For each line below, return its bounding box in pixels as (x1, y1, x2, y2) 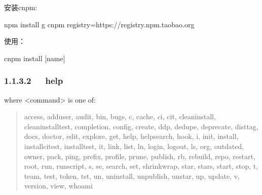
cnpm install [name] (4, 53, 65, 63)
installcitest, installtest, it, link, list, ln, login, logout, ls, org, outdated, (24, 140, 244, 151)
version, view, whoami (24, 180, 93, 191)
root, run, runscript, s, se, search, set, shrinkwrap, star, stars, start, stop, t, (24, 161, 258, 171)
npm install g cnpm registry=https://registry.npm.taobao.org (4, 19, 195, 29)
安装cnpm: (4, 2, 38, 12)
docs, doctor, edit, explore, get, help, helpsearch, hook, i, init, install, (24, 131, 239, 141)
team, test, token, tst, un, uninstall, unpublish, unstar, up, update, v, (24, 170, 240, 181)
